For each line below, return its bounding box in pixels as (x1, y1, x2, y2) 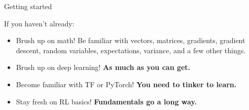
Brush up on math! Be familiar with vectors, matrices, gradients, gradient (16, 35, 245, 46)
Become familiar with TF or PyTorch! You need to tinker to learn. (16, 79, 237, 89)
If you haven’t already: (4, 18, 75, 28)
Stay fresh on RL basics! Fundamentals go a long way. (16, 96, 197, 106)
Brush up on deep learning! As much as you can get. (16, 62, 191, 72)
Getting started (4, 1, 52, 11)
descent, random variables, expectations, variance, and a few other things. (16, 45, 246, 55)
